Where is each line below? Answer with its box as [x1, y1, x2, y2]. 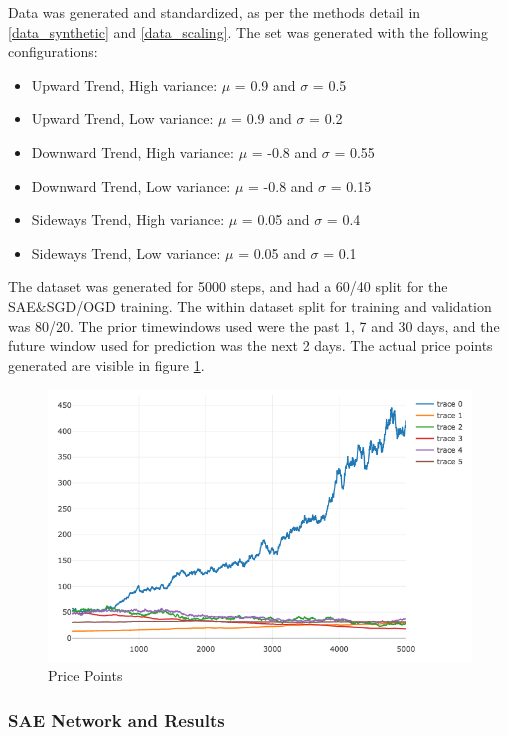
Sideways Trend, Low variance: [31, 242, 221, 263]
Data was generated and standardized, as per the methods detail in [8, 2, 421, 22]
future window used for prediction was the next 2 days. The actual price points [8, 335, 493, 356]
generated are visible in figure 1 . [8, 354, 205, 375]
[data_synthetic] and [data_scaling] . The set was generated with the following [8, 21, 488, 42]
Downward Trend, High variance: [31, 141, 234, 162]
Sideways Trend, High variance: [31, 209, 225, 230]
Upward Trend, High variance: [31, 74, 218, 95]
